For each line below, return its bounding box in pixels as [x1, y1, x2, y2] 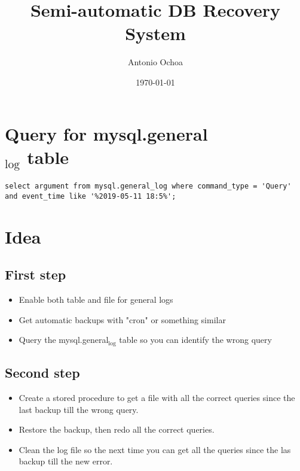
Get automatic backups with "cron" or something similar [19, 313, 226, 326]
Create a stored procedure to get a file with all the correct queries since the [19, 391, 295, 404]
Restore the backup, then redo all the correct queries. [19, 423, 215, 436]
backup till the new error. [19, 455, 113, 467]
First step [5, 265, 66, 284]
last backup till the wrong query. [19, 403, 139, 415]
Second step [5, 363, 80, 382]
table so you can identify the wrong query [119, 333, 272, 346]
